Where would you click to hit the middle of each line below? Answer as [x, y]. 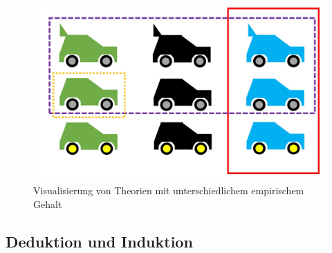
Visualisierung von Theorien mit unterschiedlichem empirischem [169, 190]
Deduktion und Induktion [99, 241]
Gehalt [48, 204]
